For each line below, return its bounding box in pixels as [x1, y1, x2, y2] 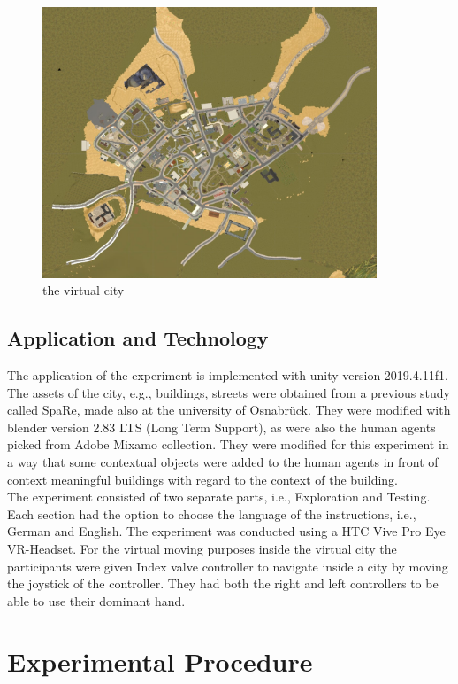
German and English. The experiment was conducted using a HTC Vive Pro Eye [7, 522, 446, 540]
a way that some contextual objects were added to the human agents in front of [7, 452, 439, 470]
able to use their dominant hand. [7, 591, 186, 610]
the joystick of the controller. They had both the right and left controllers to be [7, 574, 439, 593]
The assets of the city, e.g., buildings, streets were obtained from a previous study [7, 383, 450, 401]
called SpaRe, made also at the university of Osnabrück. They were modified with [7, 400, 451, 419]
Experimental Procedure [7, 643, 313, 680]
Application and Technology [7, 324, 269, 352]
